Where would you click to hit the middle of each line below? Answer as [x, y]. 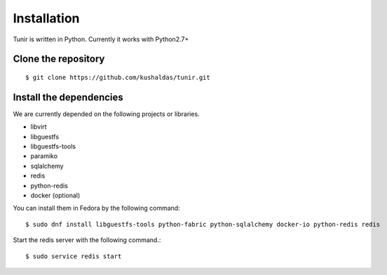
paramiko [44, 156]
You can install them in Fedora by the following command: [96, 208]
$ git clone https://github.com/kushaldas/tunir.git [118, 77]
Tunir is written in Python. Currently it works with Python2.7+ [101, 39]
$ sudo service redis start [74, 256]
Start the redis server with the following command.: [87, 240]
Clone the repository [59, 59]
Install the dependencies [68, 97]
